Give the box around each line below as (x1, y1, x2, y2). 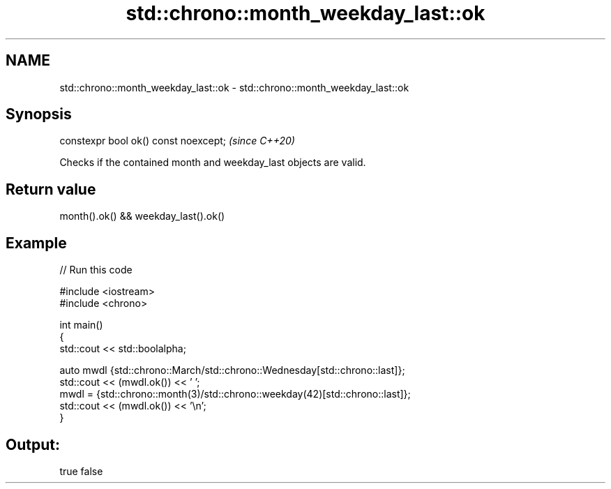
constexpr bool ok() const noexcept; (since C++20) (59, 135, 295, 147)
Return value (6, 180, 96, 198)
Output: (6, 435, 60, 453)
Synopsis (6, 105, 72, 123)
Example (6, 234, 67, 252)
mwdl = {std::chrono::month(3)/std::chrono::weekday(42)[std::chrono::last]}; (59, 388, 411, 400)
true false (59, 465, 103, 477)
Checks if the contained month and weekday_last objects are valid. (59, 156, 366, 169)
